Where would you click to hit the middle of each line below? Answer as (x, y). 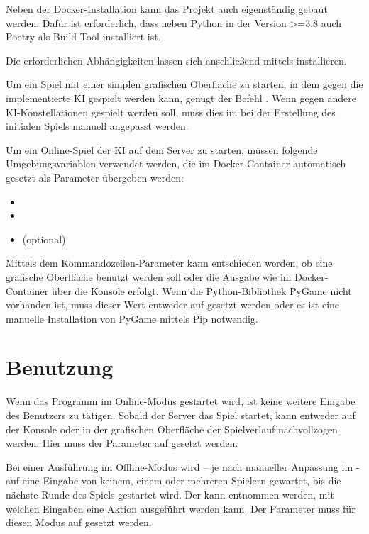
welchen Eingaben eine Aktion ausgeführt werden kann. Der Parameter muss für (181, 508)
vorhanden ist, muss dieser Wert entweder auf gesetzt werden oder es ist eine (173, 305)
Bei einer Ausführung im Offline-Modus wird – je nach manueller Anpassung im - (183, 466)
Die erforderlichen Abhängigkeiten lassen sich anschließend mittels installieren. (176, 60)
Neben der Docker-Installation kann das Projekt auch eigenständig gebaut (167, 9)
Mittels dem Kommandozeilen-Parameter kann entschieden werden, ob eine (169, 263)
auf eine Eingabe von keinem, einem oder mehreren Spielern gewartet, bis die (174, 480)
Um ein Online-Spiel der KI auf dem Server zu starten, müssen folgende (162, 149)
